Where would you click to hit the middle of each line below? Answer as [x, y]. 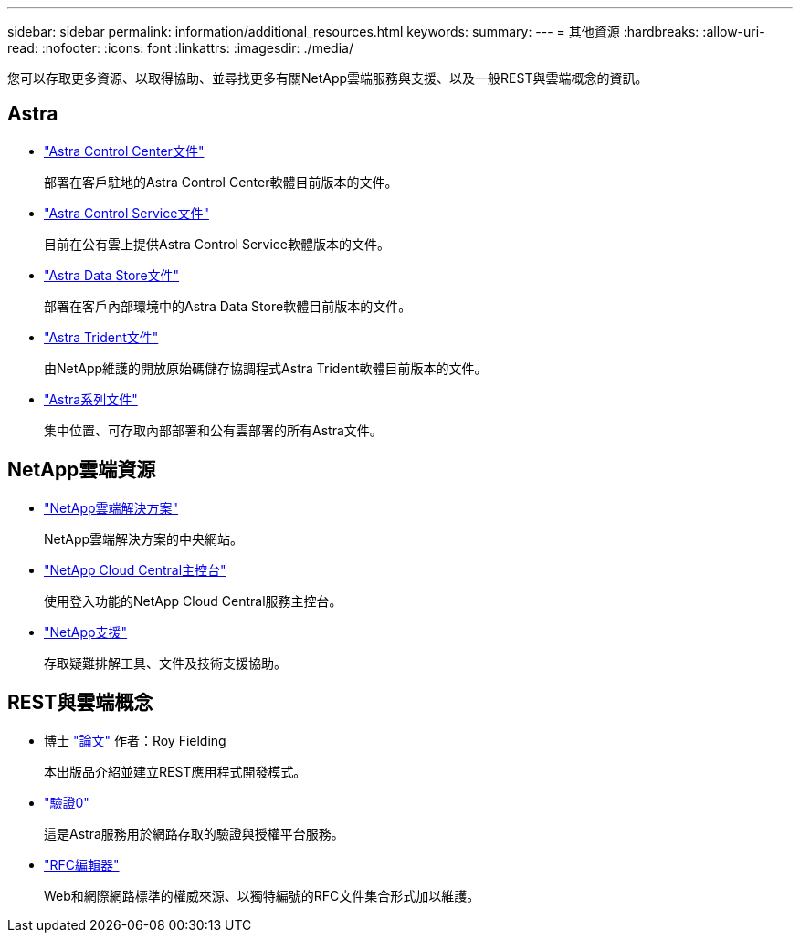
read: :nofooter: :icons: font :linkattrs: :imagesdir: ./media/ [180, 48]
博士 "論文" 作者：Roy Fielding [135, 740]
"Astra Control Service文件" [126, 213]
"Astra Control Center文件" [124, 151]
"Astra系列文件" [91, 399]
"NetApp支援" [86, 632]
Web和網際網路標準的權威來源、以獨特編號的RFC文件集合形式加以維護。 [262, 895]
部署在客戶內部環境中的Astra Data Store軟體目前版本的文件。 [228, 306]
